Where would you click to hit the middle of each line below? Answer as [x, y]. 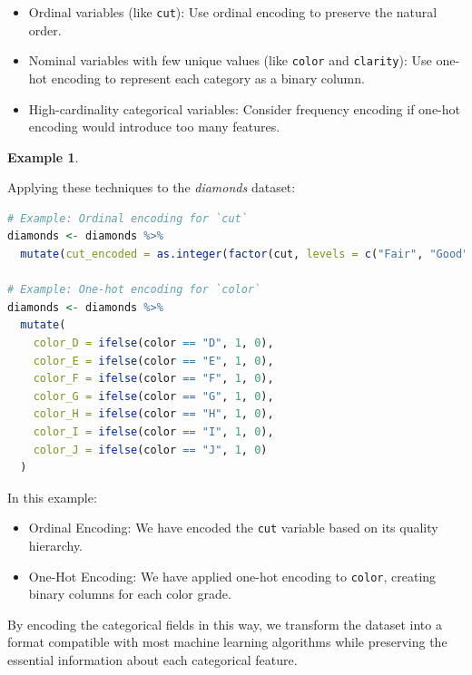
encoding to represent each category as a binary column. [208, 78]
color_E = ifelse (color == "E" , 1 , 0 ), [153, 361]
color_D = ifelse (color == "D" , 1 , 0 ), [153, 343]
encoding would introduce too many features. [154, 127]
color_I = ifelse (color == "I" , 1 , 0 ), [153, 432]
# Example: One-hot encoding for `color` [134, 290]
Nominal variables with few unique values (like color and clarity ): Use [230, 60]
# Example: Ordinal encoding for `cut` [128, 218]
